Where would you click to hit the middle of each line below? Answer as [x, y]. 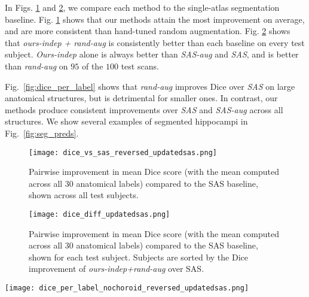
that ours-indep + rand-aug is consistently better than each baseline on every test [155, 42]
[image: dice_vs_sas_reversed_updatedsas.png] [123, 152]
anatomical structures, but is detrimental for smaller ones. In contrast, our [141, 98]
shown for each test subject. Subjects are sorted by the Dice [138, 257]
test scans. [140, 66]
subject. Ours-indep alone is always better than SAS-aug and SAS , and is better [152, 54]
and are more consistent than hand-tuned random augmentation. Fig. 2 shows [148, 31]
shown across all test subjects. [84, 195]
